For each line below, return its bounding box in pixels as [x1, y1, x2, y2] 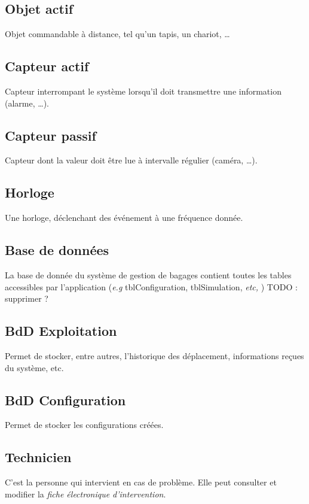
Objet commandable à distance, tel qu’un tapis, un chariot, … [5, 28, 230, 40]
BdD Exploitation [5, 321, 117, 340]
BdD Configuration [5, 390, 126, 409]
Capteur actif [5, 57, 89, 75]
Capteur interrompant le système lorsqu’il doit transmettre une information [5, 85, 282, 97]
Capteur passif [5, 126, 96, 144]
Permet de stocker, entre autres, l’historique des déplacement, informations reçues [5, 349, 304, 362]
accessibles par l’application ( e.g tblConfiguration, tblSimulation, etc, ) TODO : [5, 280, 298, 293]
